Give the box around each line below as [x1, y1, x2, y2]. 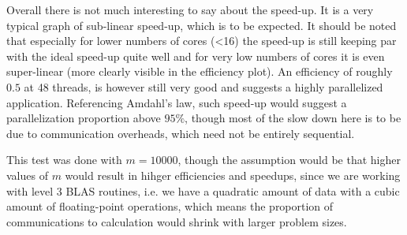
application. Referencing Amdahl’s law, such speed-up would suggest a [6, 94, 347, 110]
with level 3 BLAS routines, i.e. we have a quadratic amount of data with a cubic [6, 182, 400, 199]
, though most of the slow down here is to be [185, 110, 401, 126]
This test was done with [6, 151, 122, 168]
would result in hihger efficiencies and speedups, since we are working [65, 166, 401, 183]
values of [6, 166, 48, 183]
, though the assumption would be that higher [177, 151, 401, 168]
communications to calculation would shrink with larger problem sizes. [6, 213, 347, 229]
